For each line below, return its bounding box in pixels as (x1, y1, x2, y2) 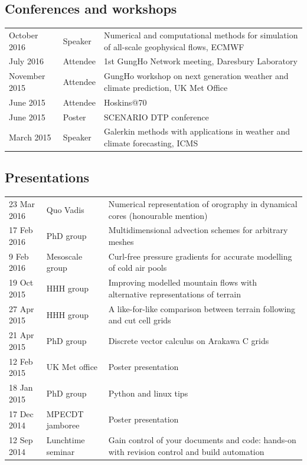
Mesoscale (46, 250, 83, 262)
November (9, 70, 45, 82)
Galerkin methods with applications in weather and (104, 125, 290, 137)
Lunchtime (46, 433, 85, 446)
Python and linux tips (108, 387, 188, 399)
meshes (108, 235, 134, 248)
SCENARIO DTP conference (104, 110, 209, 123)
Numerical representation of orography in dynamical (108, 198, 298, 209)
